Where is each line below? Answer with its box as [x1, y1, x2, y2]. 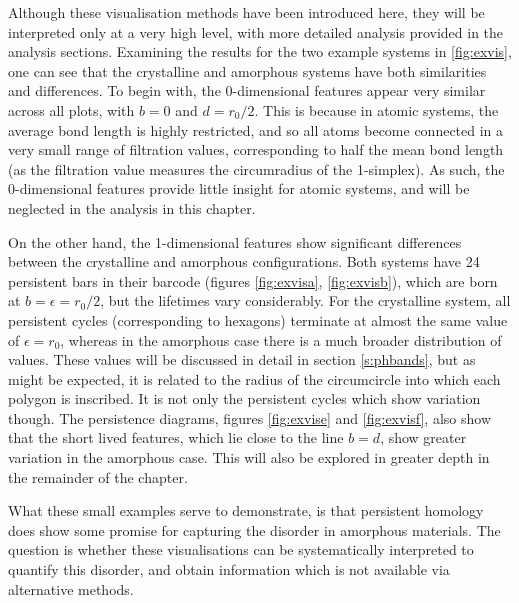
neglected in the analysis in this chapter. [8, 197, 256, 218]
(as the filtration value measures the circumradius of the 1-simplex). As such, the [8, 158, 505, 179]
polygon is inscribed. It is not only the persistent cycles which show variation [8, 388, 481, 409]
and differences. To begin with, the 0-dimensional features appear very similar [8, 80, 486, 101]
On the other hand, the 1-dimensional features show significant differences [8, 231, 462, 252]
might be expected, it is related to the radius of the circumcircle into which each [8, 368, 501, 389]
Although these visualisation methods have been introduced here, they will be [8, 2, 485, 22]
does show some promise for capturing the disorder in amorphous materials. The [8, 519, 501, 540]
